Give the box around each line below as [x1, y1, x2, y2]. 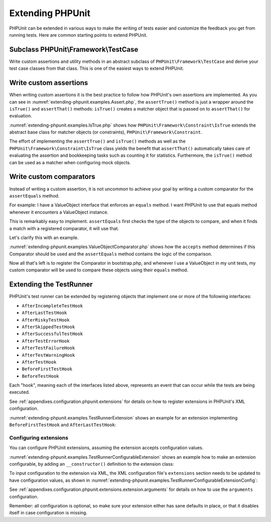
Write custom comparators [9, 172, 95, 181]
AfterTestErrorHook [22, 338, 70, 344]
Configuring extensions [9, 434, 69, 441]
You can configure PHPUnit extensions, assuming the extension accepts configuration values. [9, 445, 204, 451]
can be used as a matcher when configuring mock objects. [9, 159, 131, 165]
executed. [9, 389, 30, 395]
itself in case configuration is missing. [9, 510, 88, 516]
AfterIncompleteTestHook [22, 303, 83, 308]
